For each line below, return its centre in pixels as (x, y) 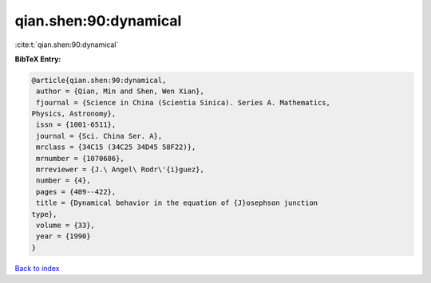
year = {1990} (63, 236)
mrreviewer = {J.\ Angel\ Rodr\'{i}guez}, (121, 170)
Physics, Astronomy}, (74, 114)
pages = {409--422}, (76, 192)
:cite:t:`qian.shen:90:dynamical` (67, 45)
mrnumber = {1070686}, (81, 158)
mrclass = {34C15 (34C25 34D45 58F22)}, (116, 147)
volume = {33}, (66, 225)
